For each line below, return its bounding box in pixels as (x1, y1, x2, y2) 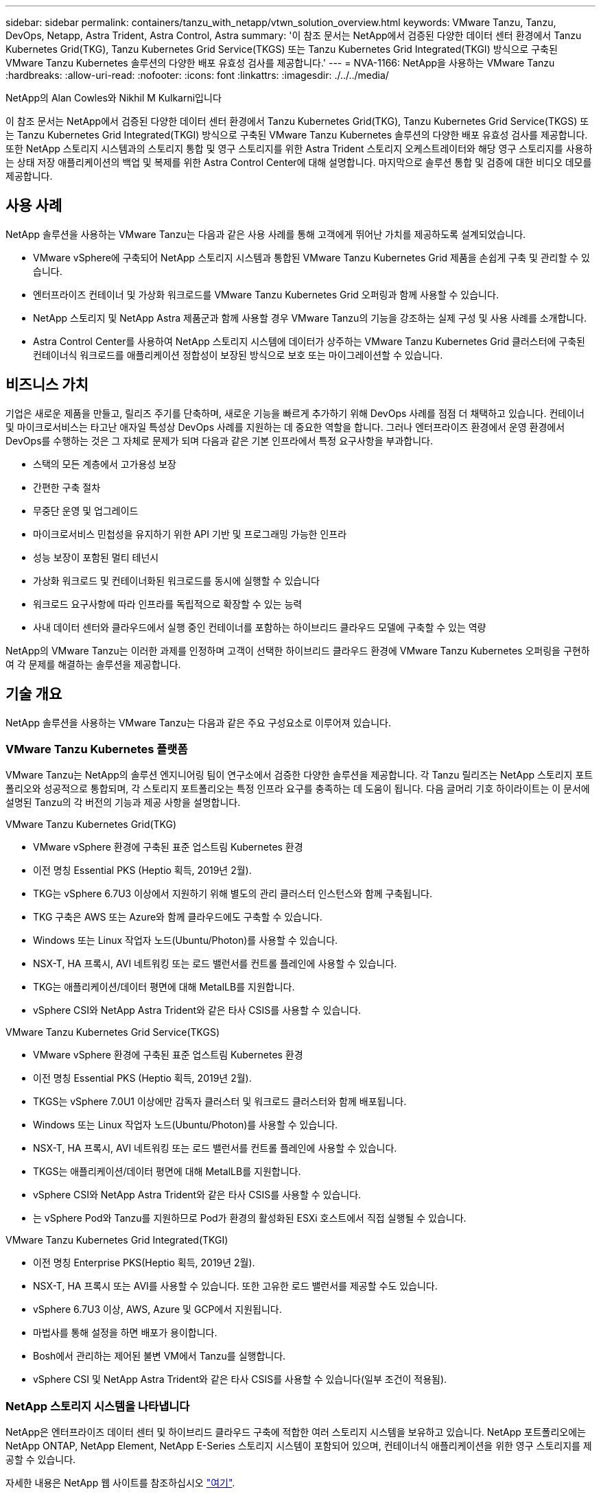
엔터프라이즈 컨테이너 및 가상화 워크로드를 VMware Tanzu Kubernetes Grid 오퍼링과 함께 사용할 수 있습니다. (33, 288, 499, 300)
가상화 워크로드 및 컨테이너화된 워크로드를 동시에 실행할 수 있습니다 (33, 574, 320, 586)
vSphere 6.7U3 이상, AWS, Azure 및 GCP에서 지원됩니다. (33, 1303, 282, 1316)
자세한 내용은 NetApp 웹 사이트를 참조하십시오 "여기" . (5, 1477, 235, 1489)
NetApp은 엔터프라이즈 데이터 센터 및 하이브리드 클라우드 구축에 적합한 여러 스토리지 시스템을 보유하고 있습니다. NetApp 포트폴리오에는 (5, 1426, 586, 1438)
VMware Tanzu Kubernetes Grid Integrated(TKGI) (5, 1234, 228, 1246)
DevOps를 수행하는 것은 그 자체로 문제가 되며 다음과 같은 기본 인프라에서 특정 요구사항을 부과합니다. (5, 434, 433, 447)
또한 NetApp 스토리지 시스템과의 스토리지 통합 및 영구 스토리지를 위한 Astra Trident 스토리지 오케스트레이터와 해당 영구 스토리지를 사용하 (5, 143, 593, 154)
